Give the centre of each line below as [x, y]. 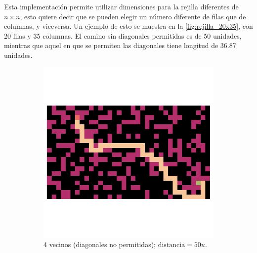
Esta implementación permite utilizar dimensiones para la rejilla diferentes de [121, 6]
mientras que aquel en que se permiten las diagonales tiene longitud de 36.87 [120, 45]
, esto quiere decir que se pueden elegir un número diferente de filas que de [133, 16]
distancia [171, 245]
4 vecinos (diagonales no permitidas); [100, 244]
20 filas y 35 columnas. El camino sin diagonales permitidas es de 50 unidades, [123, 35]
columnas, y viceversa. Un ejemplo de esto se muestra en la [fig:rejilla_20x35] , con [128, 26]
